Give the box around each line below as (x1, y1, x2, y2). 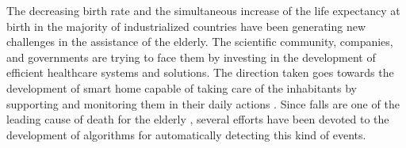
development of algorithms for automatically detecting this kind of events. (6, 126, 366, 142)
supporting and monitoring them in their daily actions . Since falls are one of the (6, 95, 400, 112)
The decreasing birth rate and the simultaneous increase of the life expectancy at (6, 2, 400, 18)
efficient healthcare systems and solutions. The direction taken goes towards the (6, 64, 394, 81)
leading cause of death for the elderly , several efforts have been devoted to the (6, 111, 389, 127)
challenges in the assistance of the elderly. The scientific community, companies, (6, 33, 393, 50)
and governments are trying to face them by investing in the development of (6, 48, 376, 65)
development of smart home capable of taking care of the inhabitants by (6, 79, 358, 96)
